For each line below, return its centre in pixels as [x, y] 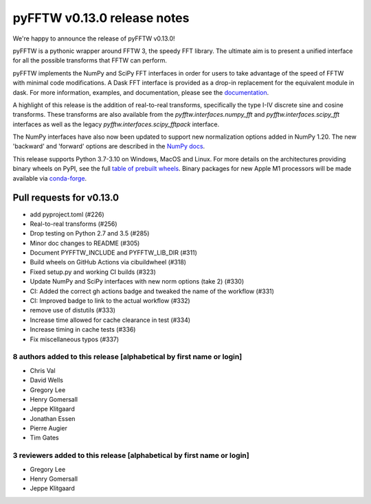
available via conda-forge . [50, 178]
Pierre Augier [49, 428]
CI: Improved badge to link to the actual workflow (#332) [110, 301]
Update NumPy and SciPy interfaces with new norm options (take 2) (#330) [137, 282]
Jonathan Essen [53, 418]
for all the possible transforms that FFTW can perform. [90, 60]
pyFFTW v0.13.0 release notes [101, 18]
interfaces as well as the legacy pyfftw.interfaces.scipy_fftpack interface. [116, 124]
